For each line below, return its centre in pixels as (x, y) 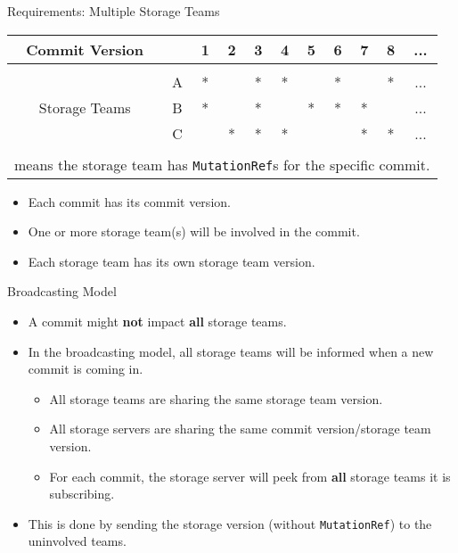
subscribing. (82, 494)
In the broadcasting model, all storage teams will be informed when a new (231, 351)
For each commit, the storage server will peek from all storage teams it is (250, 476)
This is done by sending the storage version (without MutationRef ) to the (230, 523)
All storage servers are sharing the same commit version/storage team (240, 429)
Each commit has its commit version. (129, 201)
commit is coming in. (86, 369)
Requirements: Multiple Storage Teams (114, 11)
